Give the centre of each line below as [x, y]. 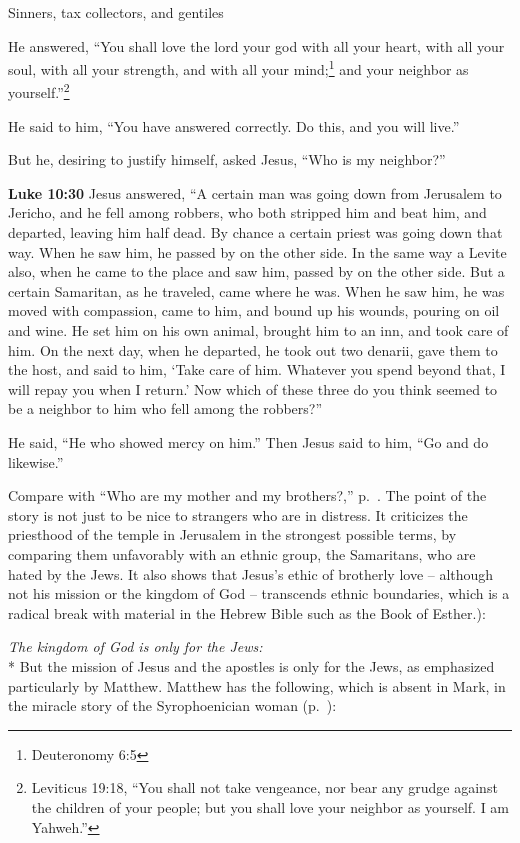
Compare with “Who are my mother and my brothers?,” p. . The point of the [247, 495]
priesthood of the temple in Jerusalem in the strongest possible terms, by [232, 534]
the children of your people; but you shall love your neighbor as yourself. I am [270, 806]
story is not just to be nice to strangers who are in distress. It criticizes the [238, 514]
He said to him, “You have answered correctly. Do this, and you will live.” [234, 125]
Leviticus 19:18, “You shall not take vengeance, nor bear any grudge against [264, 787]
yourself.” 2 [39, 91]
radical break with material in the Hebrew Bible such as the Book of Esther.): [247, 612]
